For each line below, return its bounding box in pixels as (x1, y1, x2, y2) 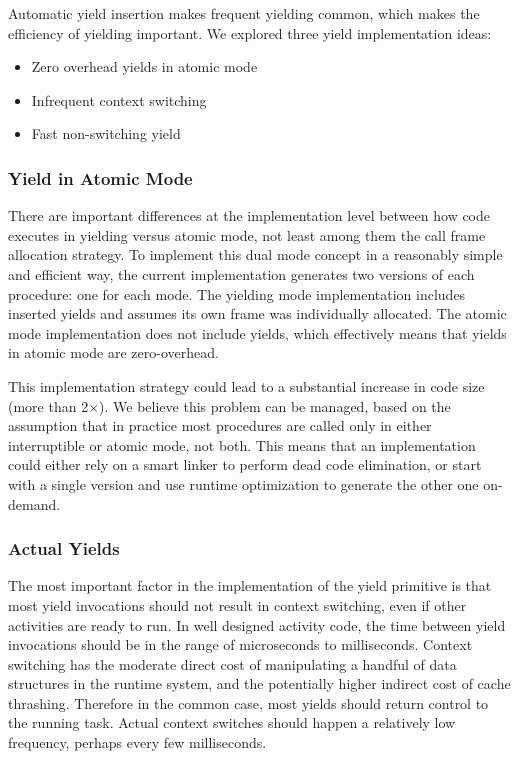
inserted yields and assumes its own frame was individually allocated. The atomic (8, 303, 507, 324)
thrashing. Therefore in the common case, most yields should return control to (8, 692, 489, 713)
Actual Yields (8, 536, 120, 561)
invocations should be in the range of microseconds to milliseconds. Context (8, 634, 473, 655)
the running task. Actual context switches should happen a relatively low (8, 712, 456, 733)
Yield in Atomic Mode (8, 165, 193, 190)
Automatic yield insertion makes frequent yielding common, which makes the (8, 3, 480, 23)
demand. (8, 493, 61, 514)
